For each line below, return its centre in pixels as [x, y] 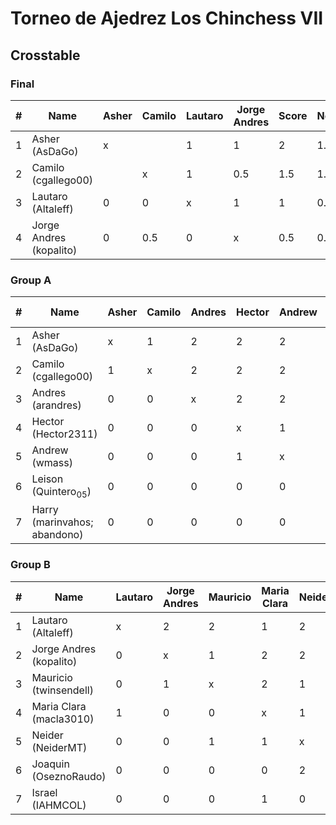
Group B [30, 565]
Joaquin [50, 764]
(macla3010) [63, 719]
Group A [31, 280]
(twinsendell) [62, 690]
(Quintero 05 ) [61, 493]
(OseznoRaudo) [69, 776]
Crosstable [45, 55]
